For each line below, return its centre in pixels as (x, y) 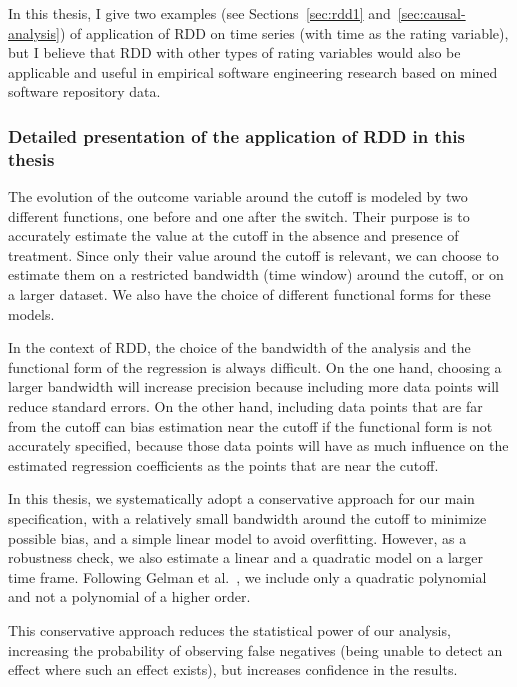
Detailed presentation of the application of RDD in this (236, 135)
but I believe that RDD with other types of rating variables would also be (234, 52)
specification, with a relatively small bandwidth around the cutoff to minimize (247, 518)
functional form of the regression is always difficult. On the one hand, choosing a (255, 366)
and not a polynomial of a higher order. (129, 596)
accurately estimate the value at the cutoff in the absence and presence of (233, 235)
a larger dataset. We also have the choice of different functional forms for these (249, 294)
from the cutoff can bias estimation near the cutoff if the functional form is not (250, 425)
